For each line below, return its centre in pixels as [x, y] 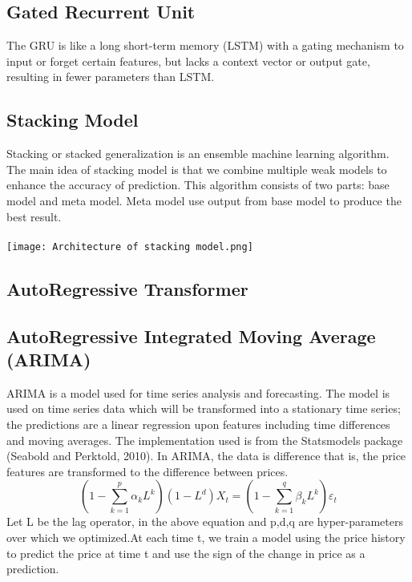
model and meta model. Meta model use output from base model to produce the [204, 200]
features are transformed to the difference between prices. [147, 471]
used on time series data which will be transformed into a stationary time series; [204, 408]
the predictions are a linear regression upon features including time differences [198, 424]
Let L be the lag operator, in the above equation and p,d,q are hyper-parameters [205, 521]
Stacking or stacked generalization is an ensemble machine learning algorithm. [198, 154]
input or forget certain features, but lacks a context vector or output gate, [188, 61]
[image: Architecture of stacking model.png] [130, 247]
